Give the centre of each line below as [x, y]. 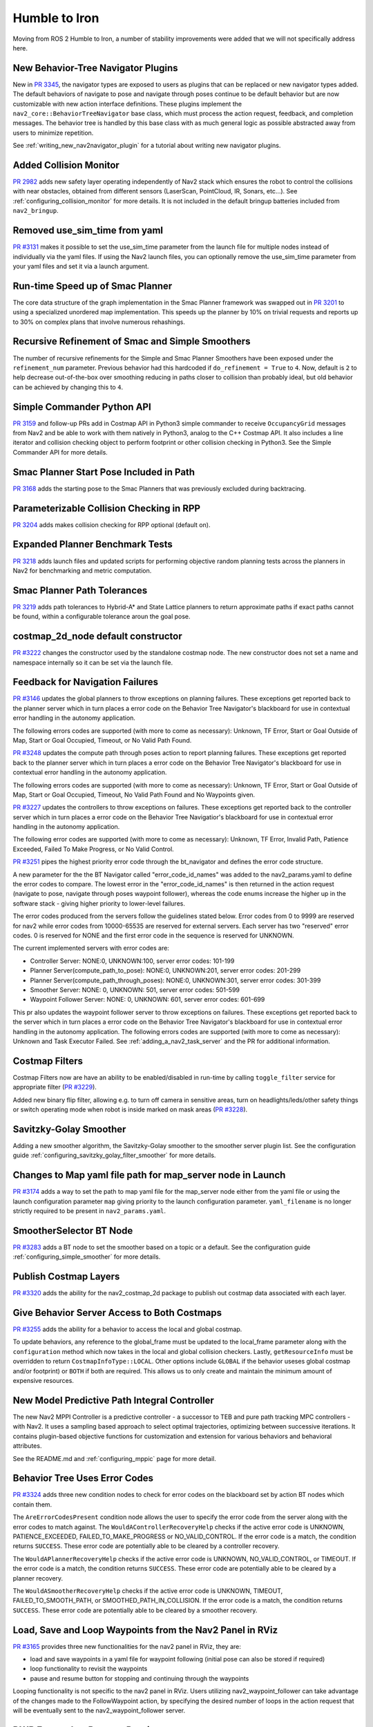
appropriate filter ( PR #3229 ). [55, 1087]
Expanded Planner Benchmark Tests [93, 545]
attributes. [27, 1446]
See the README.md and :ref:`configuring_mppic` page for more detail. [115, 1458]
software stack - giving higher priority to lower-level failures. [99, 903]
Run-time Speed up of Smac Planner [93, 286]
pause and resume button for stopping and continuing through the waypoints [140, 1678]
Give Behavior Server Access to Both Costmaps [117, 1313]
